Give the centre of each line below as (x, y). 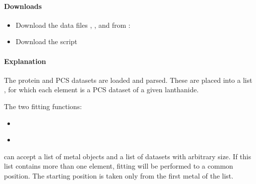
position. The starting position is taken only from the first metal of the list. (119, 175)
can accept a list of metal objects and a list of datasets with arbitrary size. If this (128, 156)
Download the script (46, 41)
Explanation (25, 61)
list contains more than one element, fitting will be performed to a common (119, 166)
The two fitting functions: (43, 106)
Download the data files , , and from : (73, 25)
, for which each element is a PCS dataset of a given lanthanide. (101, 90)
